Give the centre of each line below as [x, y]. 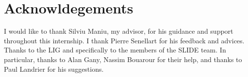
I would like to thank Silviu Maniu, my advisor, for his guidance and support [119, 31]
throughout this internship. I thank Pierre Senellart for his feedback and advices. [124, 40]
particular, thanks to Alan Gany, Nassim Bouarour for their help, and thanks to [123, 59]
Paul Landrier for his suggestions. [54, 69]
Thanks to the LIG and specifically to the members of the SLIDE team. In [115, 50]
